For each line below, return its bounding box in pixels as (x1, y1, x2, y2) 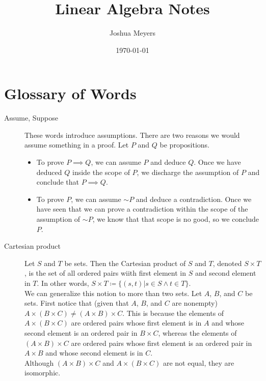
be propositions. (159, 139, 209, 150)
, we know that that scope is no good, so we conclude (92, 214, 259, 224)
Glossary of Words (4, 83, 137, 104)
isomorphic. (24, 367, 61, 378)
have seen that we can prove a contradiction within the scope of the (36, 203, 248, 214)
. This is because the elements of (122, 307, 224, 318)
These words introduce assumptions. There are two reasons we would (24, 129, 240, 140)
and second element (195, 268, 256, 278)
